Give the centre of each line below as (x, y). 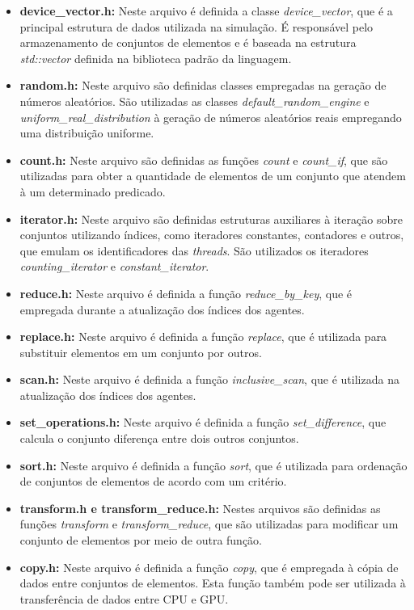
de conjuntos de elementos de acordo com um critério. (153, 481)
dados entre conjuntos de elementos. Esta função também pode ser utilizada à (213, 583)
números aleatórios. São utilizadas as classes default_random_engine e (194, 101)
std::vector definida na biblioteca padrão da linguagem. (156, 58)
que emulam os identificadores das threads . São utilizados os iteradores (194, 250)
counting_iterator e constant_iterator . (114, 266)
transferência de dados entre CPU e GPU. (124, 598)
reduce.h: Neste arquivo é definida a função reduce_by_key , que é (186, 293)
